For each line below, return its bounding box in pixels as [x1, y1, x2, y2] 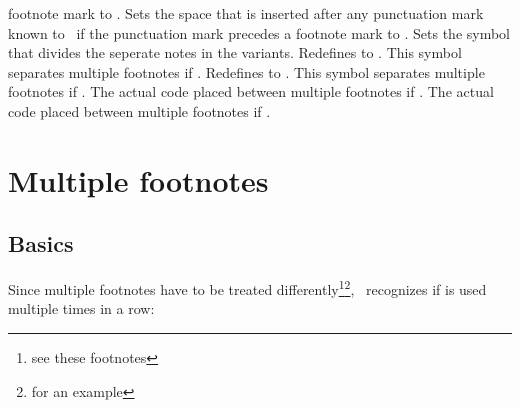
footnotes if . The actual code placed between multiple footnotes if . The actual [8, 81, 494, 102]
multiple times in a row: [8, 298, 155, 319]
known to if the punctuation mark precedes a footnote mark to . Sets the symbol [8, 22, 511, 43]
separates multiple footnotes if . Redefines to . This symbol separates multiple [8, 61, 485, 82]
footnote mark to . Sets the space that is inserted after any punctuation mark [8, 3, 484, 23]
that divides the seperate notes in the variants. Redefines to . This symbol [8, 42, 462, 63]
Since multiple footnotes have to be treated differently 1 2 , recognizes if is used [8, 276, 487, 299]
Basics [8, 228, 74, 259]
